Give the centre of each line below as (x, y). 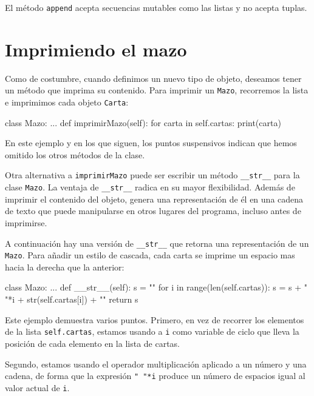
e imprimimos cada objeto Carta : (67, 102)
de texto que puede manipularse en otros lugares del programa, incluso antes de (153, 211)
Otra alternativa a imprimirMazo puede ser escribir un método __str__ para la (152, 175)
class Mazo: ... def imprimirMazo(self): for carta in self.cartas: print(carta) (143, 122)
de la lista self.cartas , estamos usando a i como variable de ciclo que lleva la (152, 331)
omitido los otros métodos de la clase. (75, 154)
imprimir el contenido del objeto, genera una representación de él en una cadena (154, 199)
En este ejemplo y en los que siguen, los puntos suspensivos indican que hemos (151, 143)
